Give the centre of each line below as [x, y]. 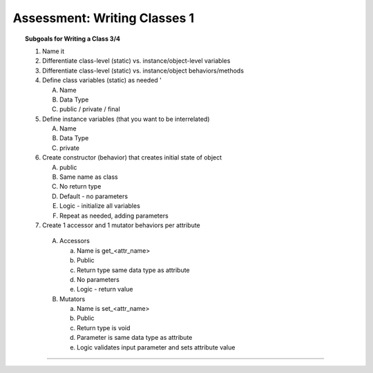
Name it [54, 51]
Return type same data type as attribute [133, 270]
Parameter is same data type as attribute [135, 338]
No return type [80, 186]
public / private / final [90, 109]
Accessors [75, 241]
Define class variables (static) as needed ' [102, 80]
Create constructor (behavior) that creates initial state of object [132, 157]
